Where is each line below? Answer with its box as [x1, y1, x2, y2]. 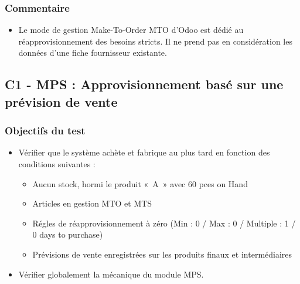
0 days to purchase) [32, 228, 103, 241]
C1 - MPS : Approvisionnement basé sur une [5, 75, 284, 93]
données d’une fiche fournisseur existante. [18, 46, 167, 59]
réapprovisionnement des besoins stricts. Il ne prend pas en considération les [18, 35, 292, 47]
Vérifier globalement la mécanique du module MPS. [18, 268, 204, 280]
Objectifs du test [5, 123, 86, 138]
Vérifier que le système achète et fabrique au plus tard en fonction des [18, 146, 270, 158]
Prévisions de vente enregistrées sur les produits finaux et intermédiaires [32, 248, 292, 260]
